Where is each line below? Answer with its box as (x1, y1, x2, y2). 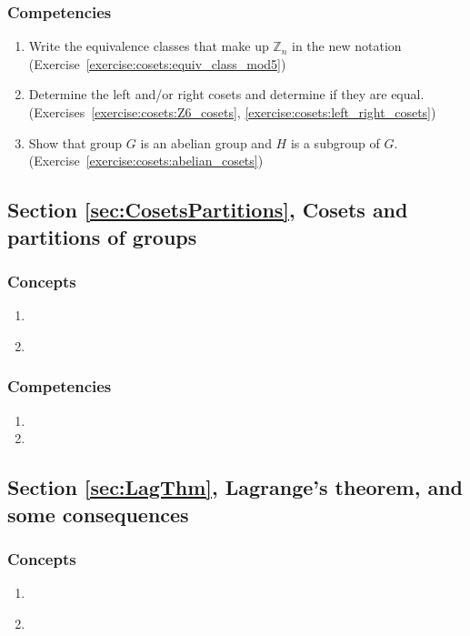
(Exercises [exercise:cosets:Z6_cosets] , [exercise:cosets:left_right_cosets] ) (28, 103, 436, 121)
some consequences (7, 500, 189, 528)
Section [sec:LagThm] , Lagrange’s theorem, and (7, 473, 463, 501)
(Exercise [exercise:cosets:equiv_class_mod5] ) (28, 54, 286, 73)
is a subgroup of (290, 133, 380, 152)
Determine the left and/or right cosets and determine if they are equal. (28, 85, 425, 104)
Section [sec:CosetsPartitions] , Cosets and (7, 196, 408, 224)
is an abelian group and (140, 133, 272, 152)
